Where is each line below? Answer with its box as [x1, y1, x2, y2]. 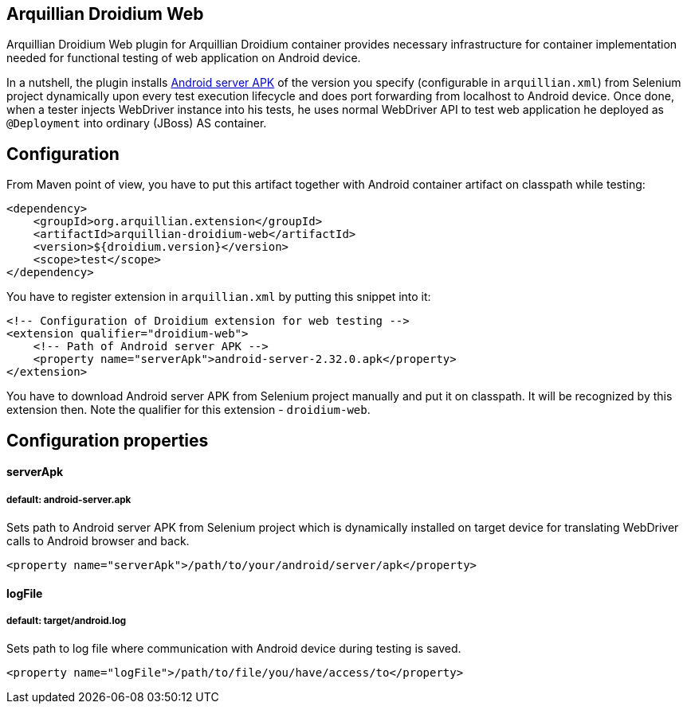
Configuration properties [6, 430, 209, 451]
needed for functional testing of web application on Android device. [6, 51, 361, 65]
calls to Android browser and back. [6, 534, 190, 548]
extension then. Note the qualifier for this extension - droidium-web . [6, 403, 371, 417]
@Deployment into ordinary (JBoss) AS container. [6, 116, 267, 131]
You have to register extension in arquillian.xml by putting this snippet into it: [6, 290, 431, 304]
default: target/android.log [6, 615, 127, 627]
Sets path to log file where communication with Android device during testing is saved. [6, 642, 461, 656]
